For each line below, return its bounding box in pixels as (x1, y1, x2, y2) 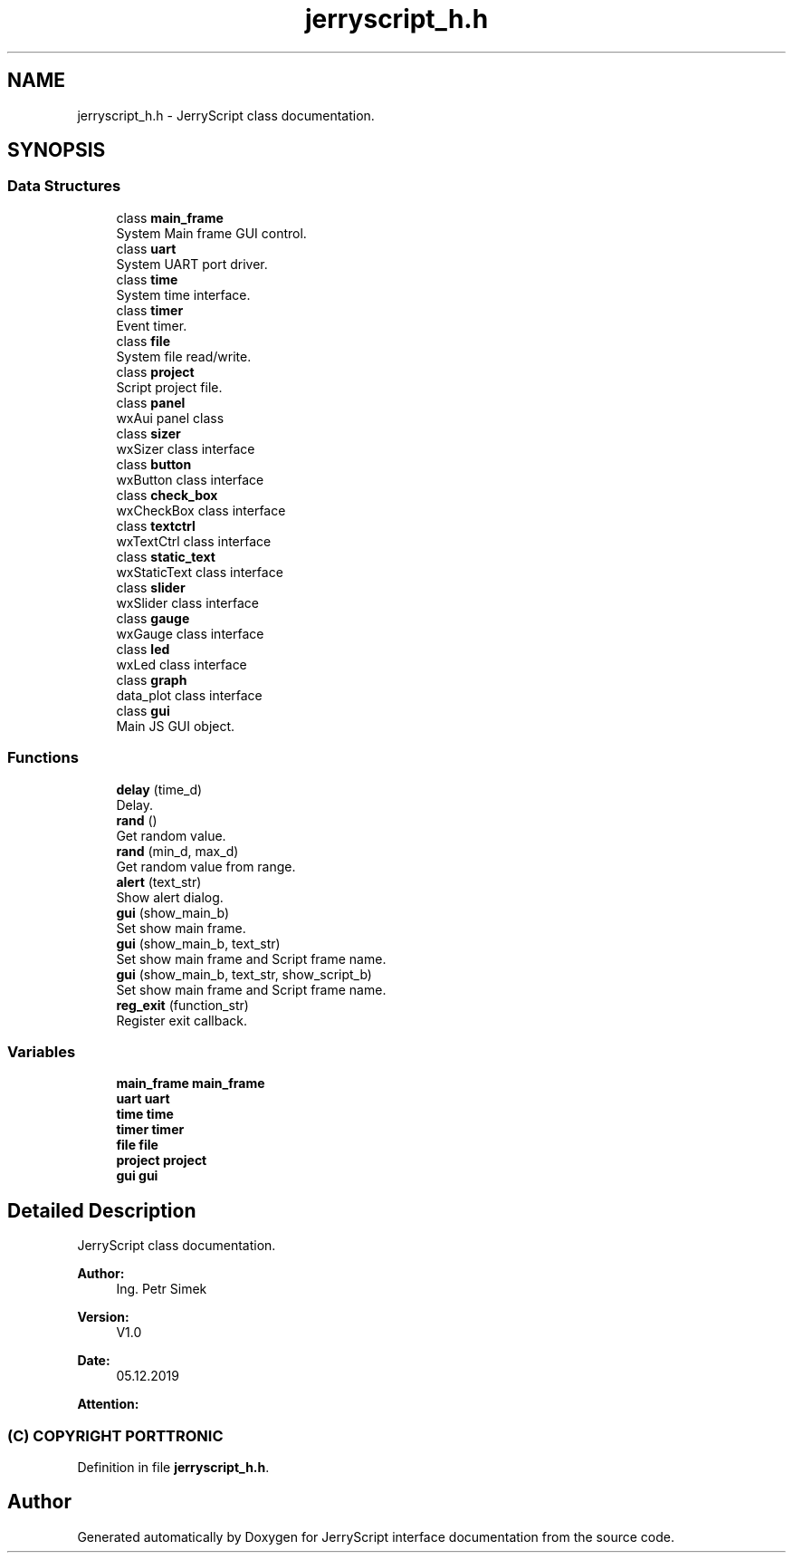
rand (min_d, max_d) (116, 843, 239, 859)
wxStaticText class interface (116, 563, 283, 580)
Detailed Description (7, 1199, 196, 1222)
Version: (77, 1309, 129, 1325)
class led (116, 640, 170, 657)
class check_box (116, 486, 218, 503)
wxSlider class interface (116, 594, 259, 611)
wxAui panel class (116, 409, 225, 426)
